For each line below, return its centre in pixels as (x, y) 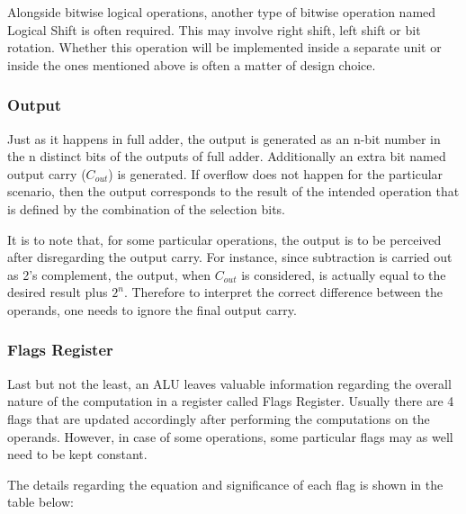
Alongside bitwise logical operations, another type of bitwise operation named (222, 12)
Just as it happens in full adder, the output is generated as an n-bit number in (224, 138)
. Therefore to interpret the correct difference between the (283, 292)
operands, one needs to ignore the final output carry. (152, 309)
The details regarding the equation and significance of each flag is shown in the (225, 484)
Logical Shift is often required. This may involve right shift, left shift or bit (214, 29)
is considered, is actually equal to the (344, 274)
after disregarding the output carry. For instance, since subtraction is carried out (230, 257)
